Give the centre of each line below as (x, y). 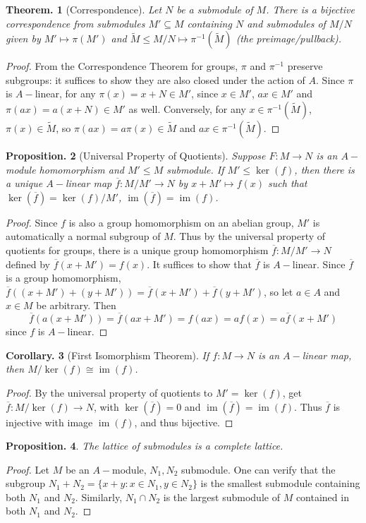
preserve (305, 66)
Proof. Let (28, 469)
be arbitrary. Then (76, 305)
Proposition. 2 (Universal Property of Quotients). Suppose (136, 155)
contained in (322, 497)
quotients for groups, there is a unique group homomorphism (137, 250)
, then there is (324, 169)
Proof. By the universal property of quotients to (109, 392)
